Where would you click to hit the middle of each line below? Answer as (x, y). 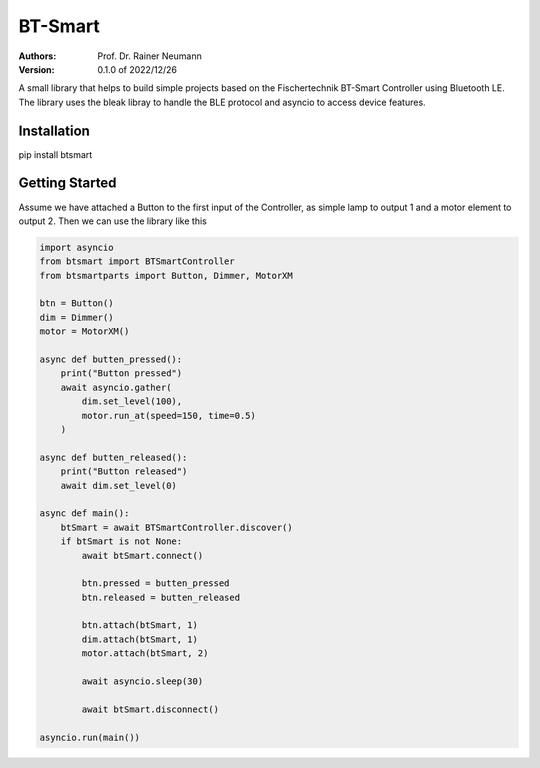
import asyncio (76, 247)
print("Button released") (124, 471)
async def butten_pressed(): (111, 359)
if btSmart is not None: (121, 541)
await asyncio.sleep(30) (142, 681)
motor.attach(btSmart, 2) (145, 653)
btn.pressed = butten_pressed (155, 583)
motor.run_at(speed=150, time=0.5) (169, 415)
